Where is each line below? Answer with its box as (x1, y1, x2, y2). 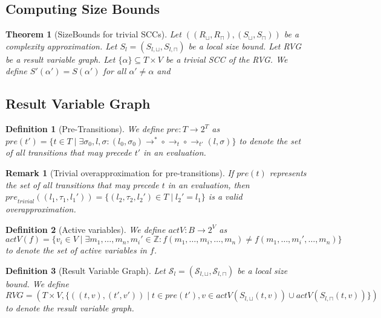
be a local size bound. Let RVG (188, 39, 301, 52)
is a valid (208, 190, 243, 203)
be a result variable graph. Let (5, 52, 116, 65)
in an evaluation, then (168, 178, 250, 191)
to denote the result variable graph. (5, 302, 134, 314)
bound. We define (5, 277, 69, 290)
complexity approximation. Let (5, 39, 117, 52)
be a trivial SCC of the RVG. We (166, 52, 288, 65)
